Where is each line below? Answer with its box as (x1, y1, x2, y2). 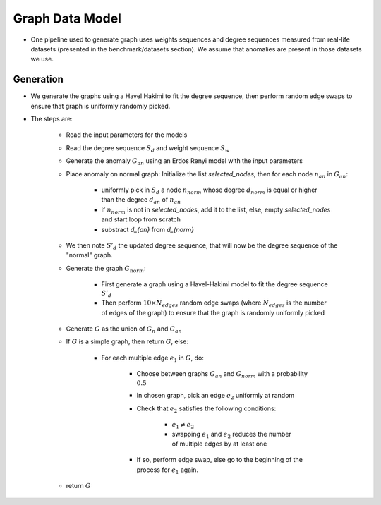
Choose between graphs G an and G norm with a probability (136, 370, 308, 379)
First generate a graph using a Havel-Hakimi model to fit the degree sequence (101, 280, 328, 288)
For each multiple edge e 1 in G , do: (101, 353, 205, 363)
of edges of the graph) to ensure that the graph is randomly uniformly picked (101, 308, 325, 317)
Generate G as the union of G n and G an (66, 324, 183, 334)
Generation (13, 73, 64, 85)
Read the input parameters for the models (66, 130, 188, 139)
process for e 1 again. (136, 466, 199, 475)
